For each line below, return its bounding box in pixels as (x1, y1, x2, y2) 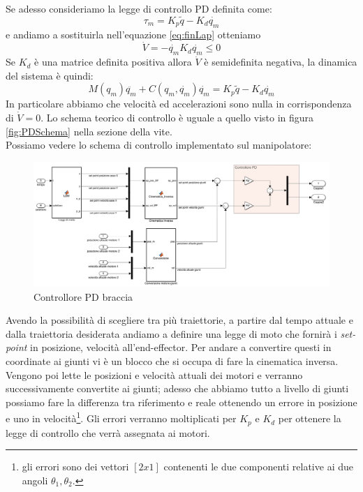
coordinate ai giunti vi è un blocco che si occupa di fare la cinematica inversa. (6, 354, 339, 368)
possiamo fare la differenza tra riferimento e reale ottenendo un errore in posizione (6, 394, 357, 409)
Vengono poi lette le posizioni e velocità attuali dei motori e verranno (6, 367, 303, 382)
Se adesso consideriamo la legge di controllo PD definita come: (6, 1, 272, 15)
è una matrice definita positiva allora (34, 54, 192, 69)
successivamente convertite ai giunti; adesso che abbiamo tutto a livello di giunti (6, 381, 349, 396)
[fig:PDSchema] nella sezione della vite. (6, 124, 172, 138)
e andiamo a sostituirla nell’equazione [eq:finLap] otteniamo (6, 27, 261, 41)
